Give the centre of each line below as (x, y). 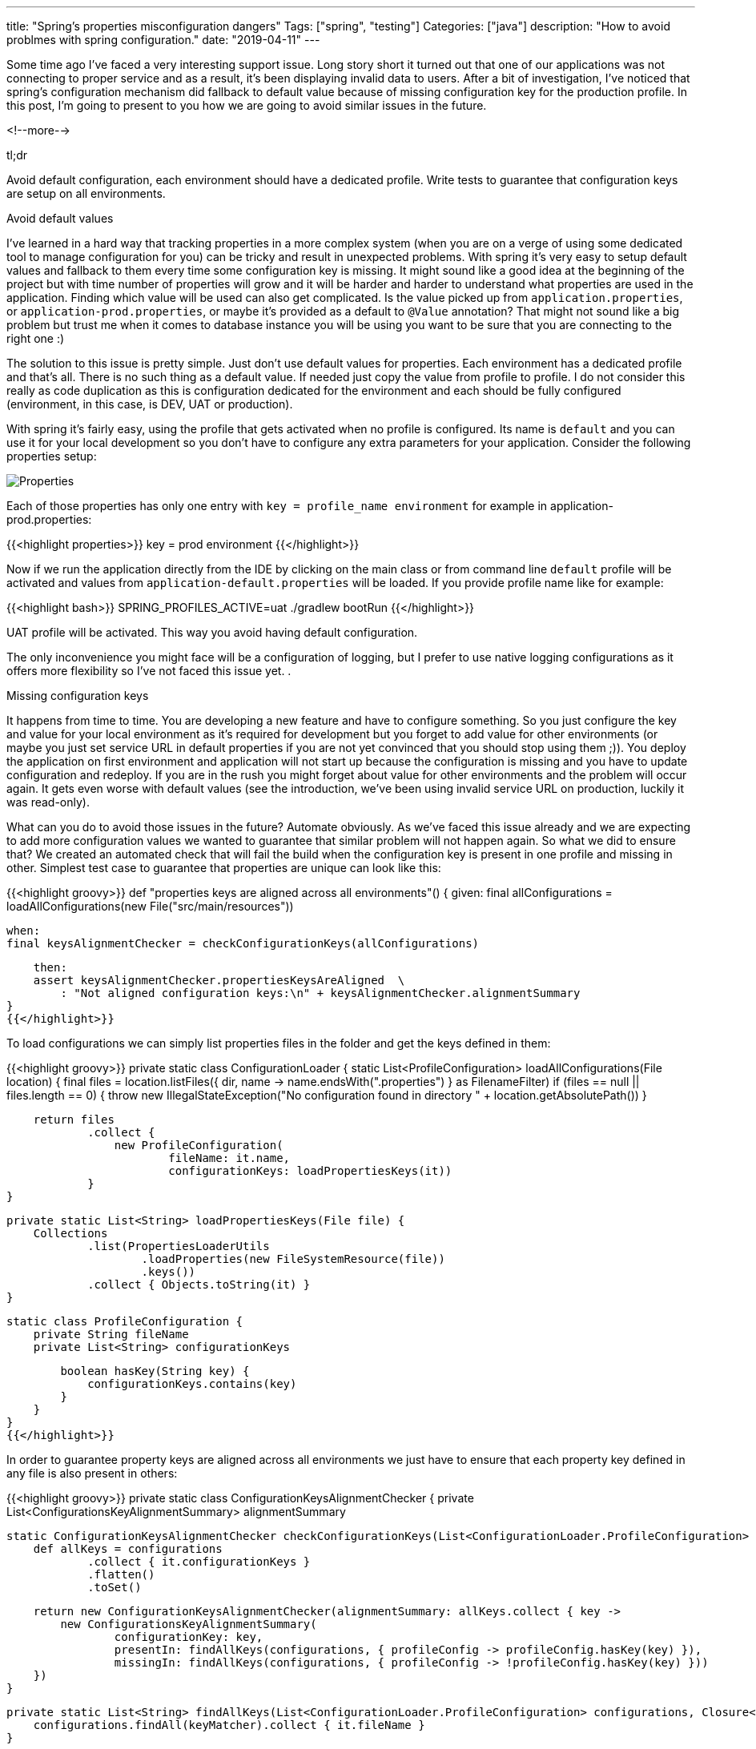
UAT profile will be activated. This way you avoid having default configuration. (212, 632)
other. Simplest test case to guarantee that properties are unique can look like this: (224, 868)
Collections (70, 1233)
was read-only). (48, 802)
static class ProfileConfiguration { (125, 1321)
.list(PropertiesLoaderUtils (179, 1246)
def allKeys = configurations (128, 1549)
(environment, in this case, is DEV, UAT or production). (150, 404)
